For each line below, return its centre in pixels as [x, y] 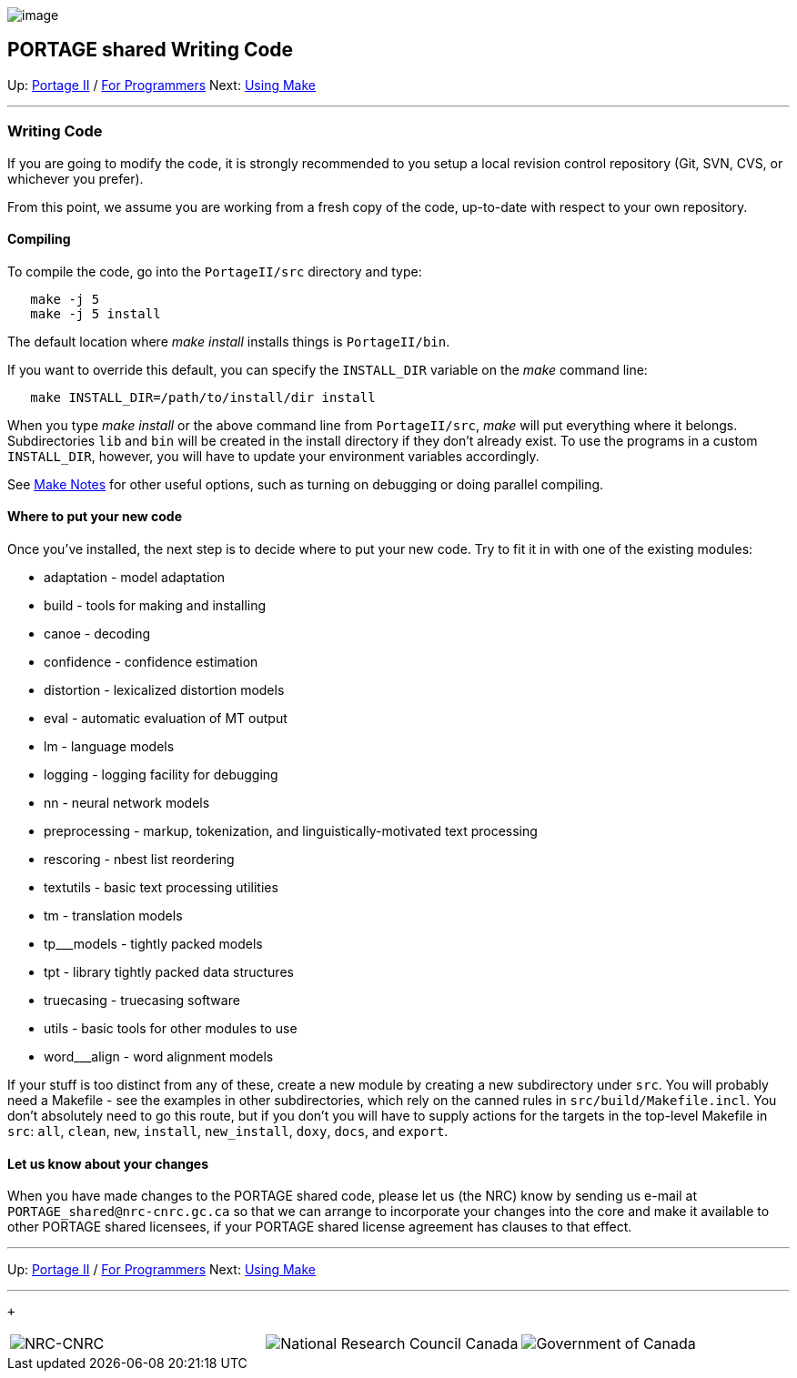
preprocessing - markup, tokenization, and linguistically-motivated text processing [291, 831]
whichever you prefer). [76, 178]
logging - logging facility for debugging [161, 775]
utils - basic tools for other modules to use [171, 1029]
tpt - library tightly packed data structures [169, 972]
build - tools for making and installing [155, 606]
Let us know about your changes [108, 1163]
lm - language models [109, 747]
